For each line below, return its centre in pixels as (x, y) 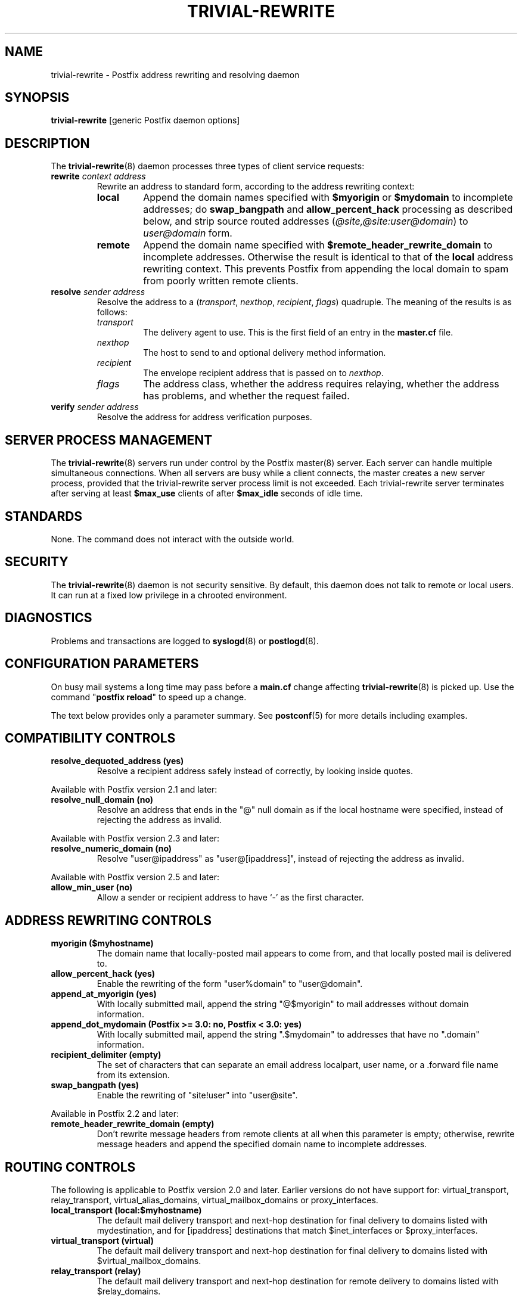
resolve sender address (98, 292)
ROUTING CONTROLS (70, 1167)
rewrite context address (98, 176)
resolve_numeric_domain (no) (111, 849)
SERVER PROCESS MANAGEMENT (109, 440)
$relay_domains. (129, 1291)
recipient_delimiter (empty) (106, 1055)
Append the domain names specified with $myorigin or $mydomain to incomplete (328, 198)
